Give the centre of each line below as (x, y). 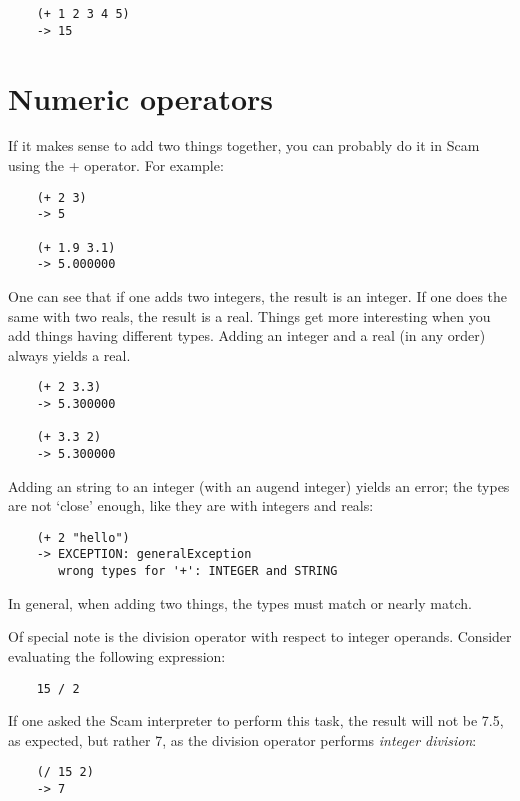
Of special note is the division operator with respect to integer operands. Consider (260, 636)
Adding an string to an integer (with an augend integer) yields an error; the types (259, 485)
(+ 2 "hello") (83, 537)
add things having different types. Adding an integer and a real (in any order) (247, 335)
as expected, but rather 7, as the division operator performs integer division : (242, 739)
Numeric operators (141, 97)
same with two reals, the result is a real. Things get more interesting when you (249, 315)
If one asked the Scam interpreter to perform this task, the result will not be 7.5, (256, 720)
